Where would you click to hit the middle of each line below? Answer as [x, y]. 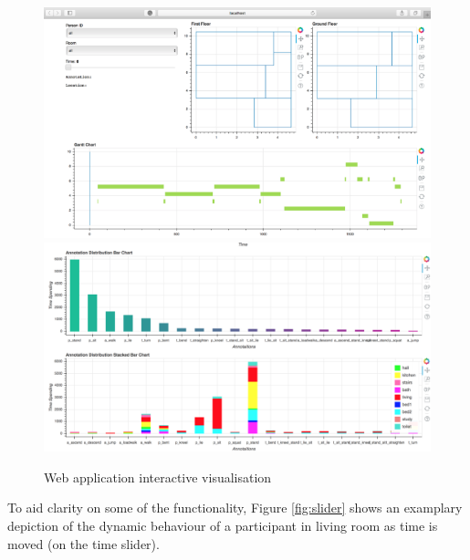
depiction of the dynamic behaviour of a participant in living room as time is [223, 525]
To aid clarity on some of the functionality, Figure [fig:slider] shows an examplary [235, 508]
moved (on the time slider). [84, 543]
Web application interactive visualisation [158, 477]
